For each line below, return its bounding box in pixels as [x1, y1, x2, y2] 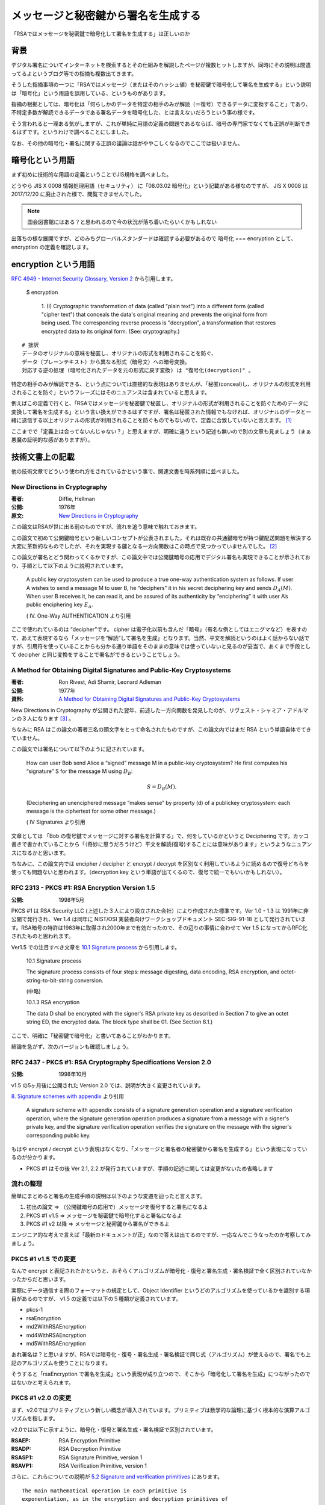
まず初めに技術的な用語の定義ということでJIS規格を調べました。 [11, 171, 172, 178]
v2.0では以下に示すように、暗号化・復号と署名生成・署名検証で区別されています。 [11, 1426, 217, 1433]
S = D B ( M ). [146, 783, 177, 792]
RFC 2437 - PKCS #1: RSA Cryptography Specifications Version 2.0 [11, 1058, 212, 1066]
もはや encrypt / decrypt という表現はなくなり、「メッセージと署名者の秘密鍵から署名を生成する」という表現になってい [11, 1145, 308, 1152]
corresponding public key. [26, 1132, 91, 1139]
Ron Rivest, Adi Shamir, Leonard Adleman [58, 678, 162, 686]
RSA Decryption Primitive [58, 1445, 122, 1453]
